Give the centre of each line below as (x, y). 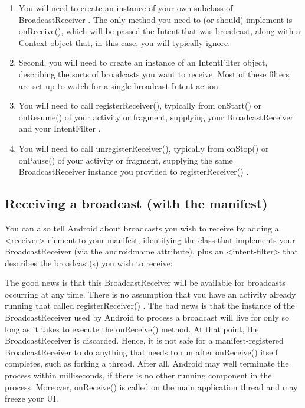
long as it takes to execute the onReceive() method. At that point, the (132, 329)
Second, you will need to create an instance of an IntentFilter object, (143, 62)
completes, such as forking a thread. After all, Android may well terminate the (147, 363)
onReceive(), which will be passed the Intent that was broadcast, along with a (160, 31)
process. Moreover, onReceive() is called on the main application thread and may (151, 386)
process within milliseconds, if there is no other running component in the (138, 375)
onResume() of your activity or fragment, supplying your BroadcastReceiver (156, 117)
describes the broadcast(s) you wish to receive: (89, 262)
